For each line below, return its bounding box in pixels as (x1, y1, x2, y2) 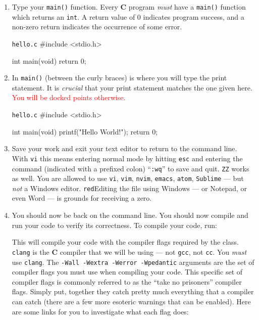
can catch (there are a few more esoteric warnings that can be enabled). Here (12, 296, 251, 306)
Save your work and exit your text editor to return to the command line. (12, 143, 237, 154)
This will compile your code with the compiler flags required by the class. (12, 237, 239, 247)
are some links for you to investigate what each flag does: (12, 306, 189, 316)
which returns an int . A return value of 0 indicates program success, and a (12, 11, 244, 22)
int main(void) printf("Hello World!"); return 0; (12, 126, 158, 136)
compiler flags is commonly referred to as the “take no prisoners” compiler (12, 276, 242, 287)
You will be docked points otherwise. (12, 92, 126, 103)
